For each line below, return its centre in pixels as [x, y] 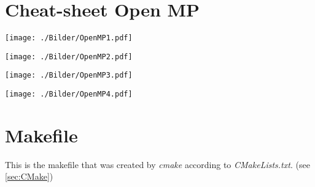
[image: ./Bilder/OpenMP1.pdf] [69, 38]
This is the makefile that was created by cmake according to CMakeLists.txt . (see [157, 164]
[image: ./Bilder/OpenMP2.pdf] [69, 57]
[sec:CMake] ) [29, 176]
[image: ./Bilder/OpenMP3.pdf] [69, 75]
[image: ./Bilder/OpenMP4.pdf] [69, 94]
